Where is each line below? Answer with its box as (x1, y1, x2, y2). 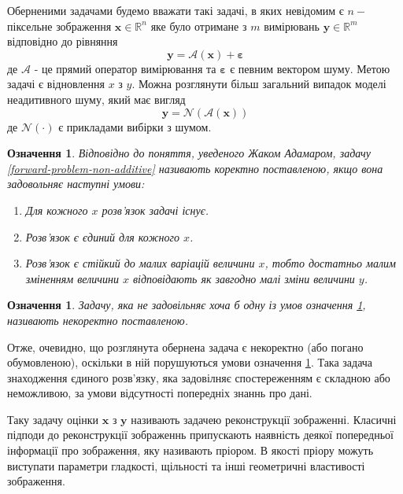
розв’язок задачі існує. (102, 201, 209, 218)
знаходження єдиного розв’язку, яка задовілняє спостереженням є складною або (7, 369, 390, 385)
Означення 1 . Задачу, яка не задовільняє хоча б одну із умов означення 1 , (7, 297, 366, 313)
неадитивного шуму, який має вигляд (7, 90, 186, 107)
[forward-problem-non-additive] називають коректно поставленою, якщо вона (7, 160, 383, 176)
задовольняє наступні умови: (7, 175, 145, 192)
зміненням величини (25, 270, 119, 286)
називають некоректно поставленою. (7, 312, 188, 328)
